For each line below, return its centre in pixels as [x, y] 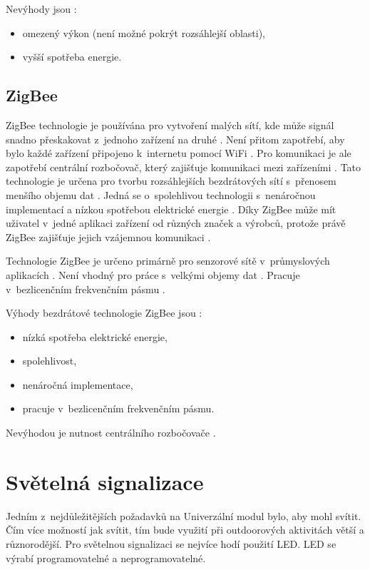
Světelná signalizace [105, 481]
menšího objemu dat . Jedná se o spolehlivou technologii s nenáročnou [161, 194]
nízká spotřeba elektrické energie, [95, 336]
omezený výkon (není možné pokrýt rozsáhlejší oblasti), [144, 32]
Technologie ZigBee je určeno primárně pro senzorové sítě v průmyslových [168, 261]
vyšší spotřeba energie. [72, 57]
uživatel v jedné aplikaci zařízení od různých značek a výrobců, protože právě [176, 223]
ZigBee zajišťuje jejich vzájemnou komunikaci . [108, 236]
